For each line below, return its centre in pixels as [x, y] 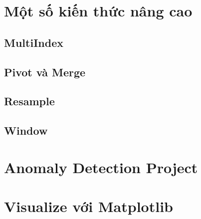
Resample [29, 101]
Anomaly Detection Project [101, 167]
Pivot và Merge [45, 72]
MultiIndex [34, 42]
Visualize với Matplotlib [89, 206]
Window [26, 130]
